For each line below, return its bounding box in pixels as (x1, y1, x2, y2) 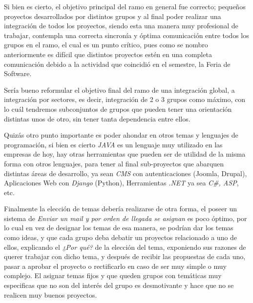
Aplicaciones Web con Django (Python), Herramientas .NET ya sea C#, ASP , (4, 178, 239, 188)
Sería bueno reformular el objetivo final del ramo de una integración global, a (4, 84, 235, 95)
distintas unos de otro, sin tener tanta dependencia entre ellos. (4, 113, 190, 123)
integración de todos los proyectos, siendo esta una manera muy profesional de (4, 20, 238, 31)
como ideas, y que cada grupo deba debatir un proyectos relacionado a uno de (4, 232, 237, 242)
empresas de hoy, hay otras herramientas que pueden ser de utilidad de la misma (4, 149, 246, 159)
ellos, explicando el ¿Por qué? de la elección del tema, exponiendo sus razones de (4, 242, 246, 252)
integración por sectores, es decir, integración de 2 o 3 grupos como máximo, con (4, 94, 245, 104)
